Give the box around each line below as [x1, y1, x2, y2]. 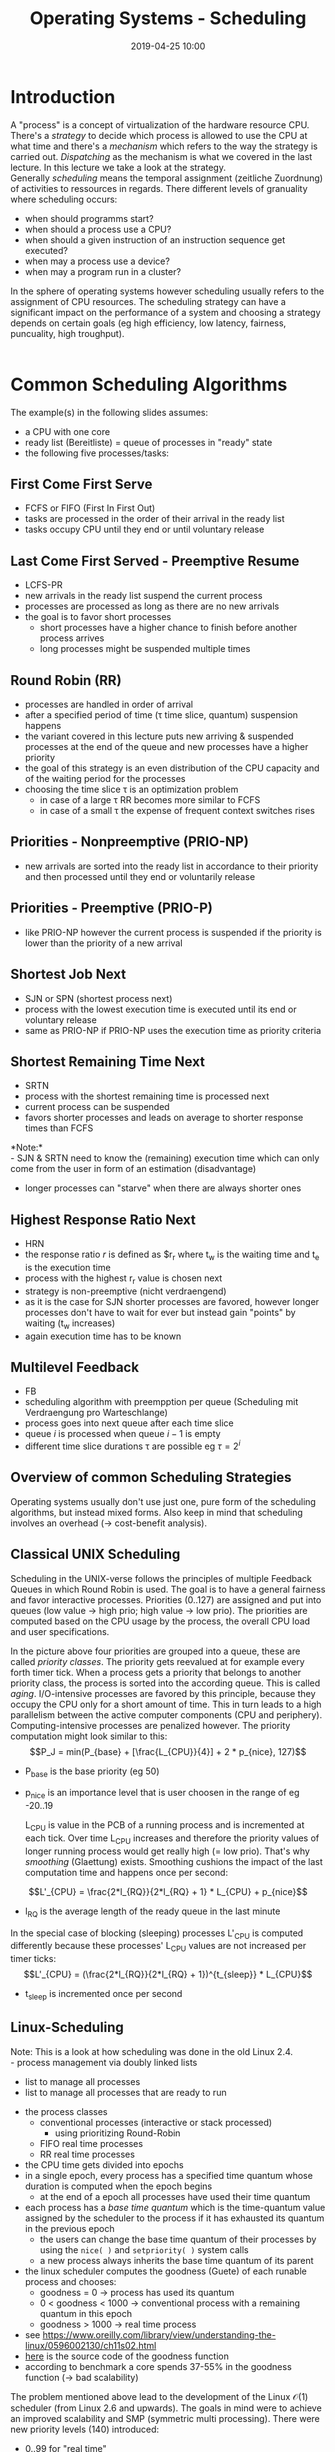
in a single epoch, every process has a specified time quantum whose [24, 2169, 313, 2181]
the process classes [24, 2105, 108, 2117]
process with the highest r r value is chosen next [24, 1272, 223, 1286]
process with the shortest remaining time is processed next [24, 1090, 270, 1102]
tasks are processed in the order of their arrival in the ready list [24, 513, 285, 525]
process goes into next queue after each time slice [24, 1417, 234, 1429]
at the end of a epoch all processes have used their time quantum [39, 2190, 311, 2202]
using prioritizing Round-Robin [54, 2127, 181, 2139]
